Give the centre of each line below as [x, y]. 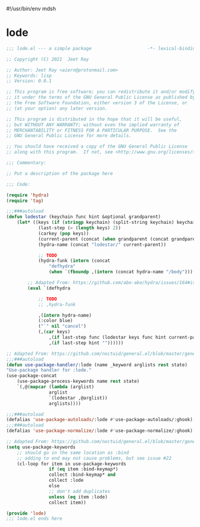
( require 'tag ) [25, 201]
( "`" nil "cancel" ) [62, 326]
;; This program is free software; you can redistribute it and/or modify [101, 92]
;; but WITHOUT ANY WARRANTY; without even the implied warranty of [93, 124]
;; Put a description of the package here [60, 173]
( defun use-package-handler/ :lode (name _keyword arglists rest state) [97, 365]
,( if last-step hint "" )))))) [86, 343]
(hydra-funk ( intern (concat [74, 261]
